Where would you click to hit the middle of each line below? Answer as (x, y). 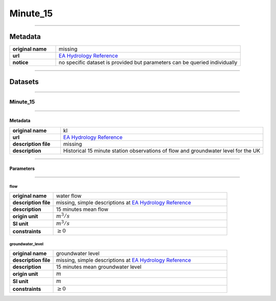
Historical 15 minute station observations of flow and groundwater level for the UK (162, 150)
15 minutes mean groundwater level (99, 267)
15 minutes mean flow (82, 209)
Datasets (24, 82)
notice (20, 62)
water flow (69, 196)
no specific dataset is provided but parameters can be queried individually (148, 62)
